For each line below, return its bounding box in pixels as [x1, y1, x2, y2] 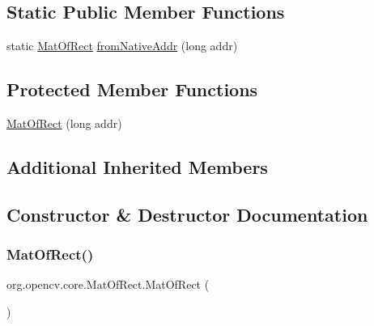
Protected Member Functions [6, 77, 258, 102]
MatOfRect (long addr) [6, 115, 122, 131]
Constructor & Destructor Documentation [6, 201, 368, 227]
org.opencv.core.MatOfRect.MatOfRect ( [6, 276, 210, 293]
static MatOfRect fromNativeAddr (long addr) [6, 37, 238, 54]
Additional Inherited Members [6, 154, 268, 179]
